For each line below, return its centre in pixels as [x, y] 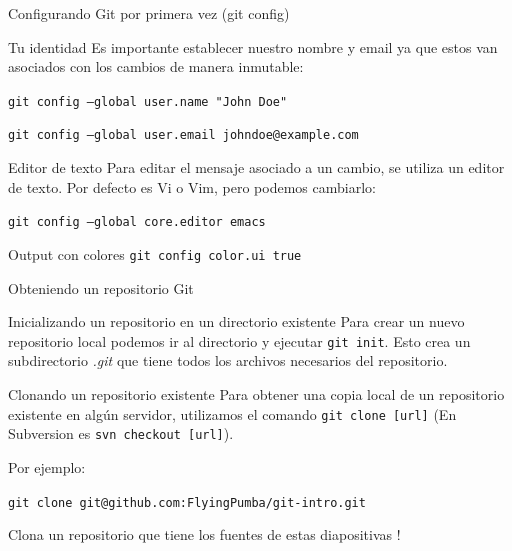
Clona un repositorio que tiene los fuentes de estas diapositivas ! [204, 534]
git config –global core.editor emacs [137, 222]
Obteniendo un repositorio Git [101, 287]
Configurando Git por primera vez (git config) [149, 13]
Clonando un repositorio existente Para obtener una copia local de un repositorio [256, 394]
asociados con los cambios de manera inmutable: [156, 66]
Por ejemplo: [47, 466]
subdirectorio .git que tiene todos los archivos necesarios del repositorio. [228, 360]
